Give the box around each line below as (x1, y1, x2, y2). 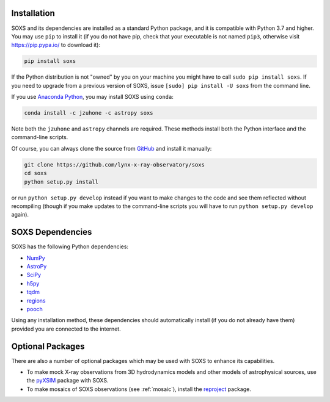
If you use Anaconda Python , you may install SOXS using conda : (11, 93, 174, 101)
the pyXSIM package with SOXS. (26, 377, 109, 384)
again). (11, 211, 29, 218)
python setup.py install (24, 178, 99, 185)
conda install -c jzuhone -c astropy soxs (24, 110, 153, 117)
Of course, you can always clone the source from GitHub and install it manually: (11, 145, 212, 152)
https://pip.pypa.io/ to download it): (11, 41, 101, 49)
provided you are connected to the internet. (11, 325, 122, 332)
